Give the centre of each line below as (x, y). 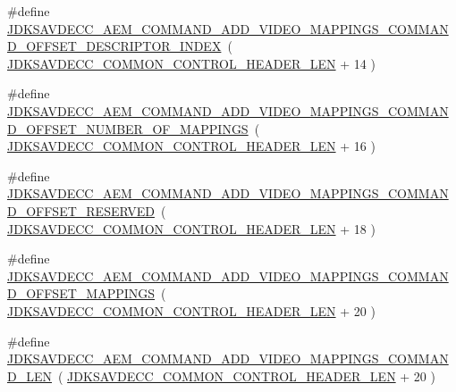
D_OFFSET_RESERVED (81, 210)
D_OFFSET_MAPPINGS (81, 293)
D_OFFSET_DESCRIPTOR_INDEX (114, 46)
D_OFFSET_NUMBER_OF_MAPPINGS (128, 128)
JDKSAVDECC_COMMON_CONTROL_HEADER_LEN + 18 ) (191, 228)
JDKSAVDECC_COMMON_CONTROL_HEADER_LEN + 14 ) (191, 63)
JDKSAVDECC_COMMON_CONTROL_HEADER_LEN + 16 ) (191, 146)
